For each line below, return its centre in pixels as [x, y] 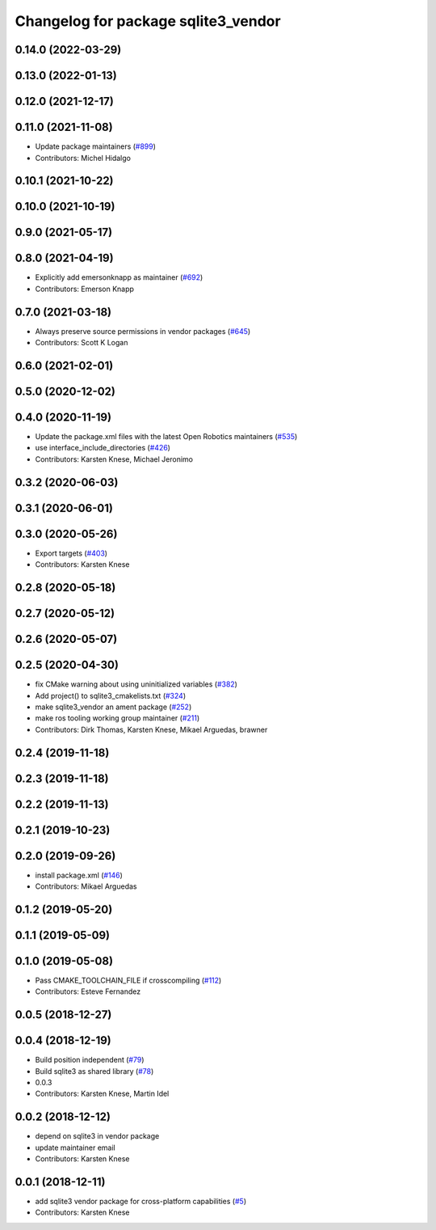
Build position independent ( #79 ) [90, 1060]
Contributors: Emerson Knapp [85, 289]
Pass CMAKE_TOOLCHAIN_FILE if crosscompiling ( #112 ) [128, 980]
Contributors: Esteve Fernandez [88, 991]
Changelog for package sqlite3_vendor [148, 21]
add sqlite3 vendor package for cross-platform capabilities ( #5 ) [140, 1202]
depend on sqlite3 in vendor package [97, 1136]
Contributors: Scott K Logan [82, 343]
